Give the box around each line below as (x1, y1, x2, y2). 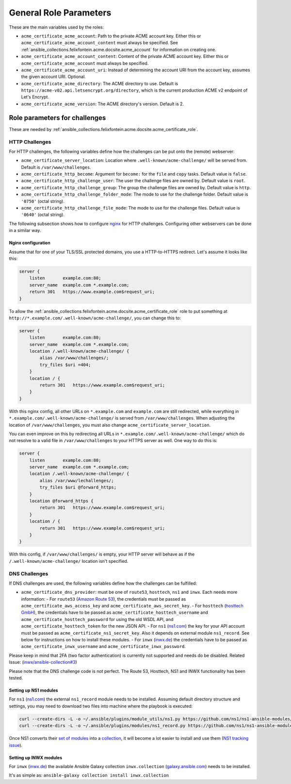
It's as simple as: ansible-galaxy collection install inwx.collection (9, 772, 169, 778)
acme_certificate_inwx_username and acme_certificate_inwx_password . (21, 643, 186, 650)
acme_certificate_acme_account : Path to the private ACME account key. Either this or (21, 33, 201, 39)
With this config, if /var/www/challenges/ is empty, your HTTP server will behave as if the (9, 551, 195, 557)
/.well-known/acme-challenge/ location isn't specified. (9, 558, 129, 564)
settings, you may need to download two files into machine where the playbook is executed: (9, 703, 193, 709)
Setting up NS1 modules (9, 687, 58, 693)
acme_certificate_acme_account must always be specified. (21, 60, 149, 66)
